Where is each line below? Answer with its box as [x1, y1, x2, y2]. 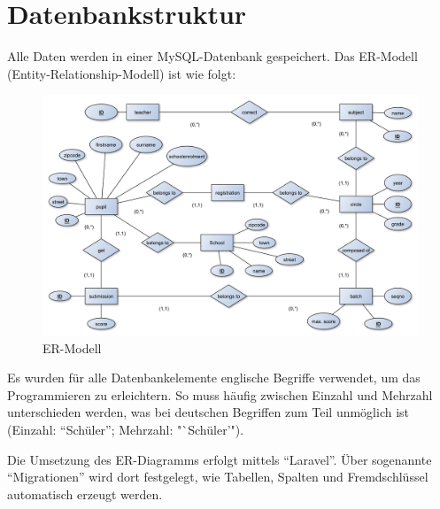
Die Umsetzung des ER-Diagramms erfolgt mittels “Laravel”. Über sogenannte [7, 450, 432, 468]
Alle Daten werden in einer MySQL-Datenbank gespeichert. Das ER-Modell [7, 47, 418, 66]
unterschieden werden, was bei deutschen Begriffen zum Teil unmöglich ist [7, 403, 410, 421]
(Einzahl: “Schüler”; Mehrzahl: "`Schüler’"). [7, 420, 244, 438]
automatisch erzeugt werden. [7, 484, 163, 503]
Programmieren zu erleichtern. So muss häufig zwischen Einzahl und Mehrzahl [7, 385, 433, 404]
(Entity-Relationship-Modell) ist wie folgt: [7, 64, 236, 82]
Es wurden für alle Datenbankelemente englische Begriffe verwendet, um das [7, 368, 421, 387]
